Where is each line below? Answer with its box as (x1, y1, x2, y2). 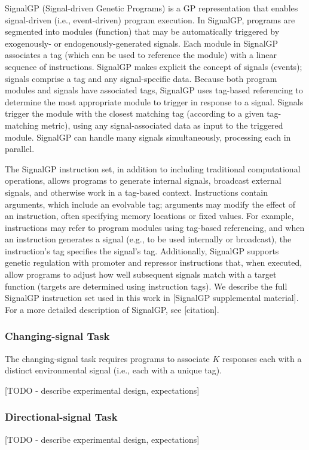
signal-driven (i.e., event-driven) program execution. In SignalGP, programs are (5, 13, 295, 26)
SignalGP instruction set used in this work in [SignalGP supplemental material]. (5, 291, 299, 304)
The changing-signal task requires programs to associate (5, 352, 210, 364)
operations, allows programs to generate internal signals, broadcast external (5, 174, 282, 187)
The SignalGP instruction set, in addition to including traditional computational (5, 162, 301, 175)
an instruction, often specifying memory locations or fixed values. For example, (5, 209, 294, 222)
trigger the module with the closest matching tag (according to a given (5, 107, 264, 120)
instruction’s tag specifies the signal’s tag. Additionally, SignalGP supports (5, 244, 279, 257)
